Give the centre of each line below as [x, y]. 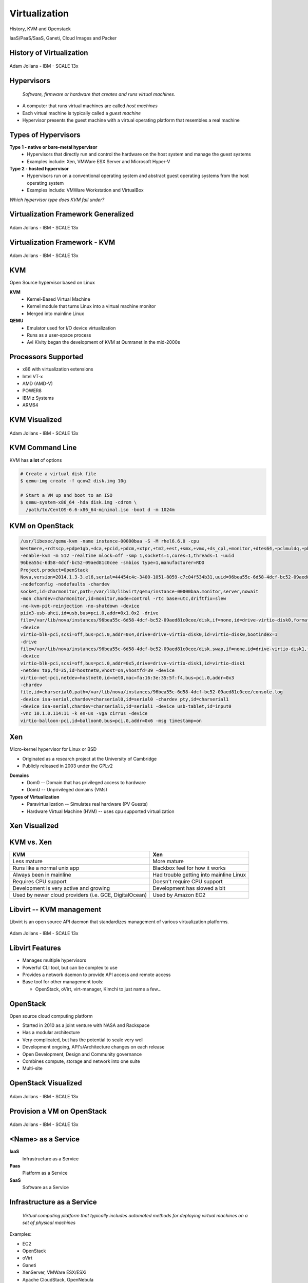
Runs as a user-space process [59, 335]
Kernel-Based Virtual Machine [59, 299]
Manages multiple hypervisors [54, 960]
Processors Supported [46, 357]
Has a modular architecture [51, 1033]
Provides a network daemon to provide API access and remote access [97, 975]
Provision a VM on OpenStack [58, 1111]
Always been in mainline [42, 875]
